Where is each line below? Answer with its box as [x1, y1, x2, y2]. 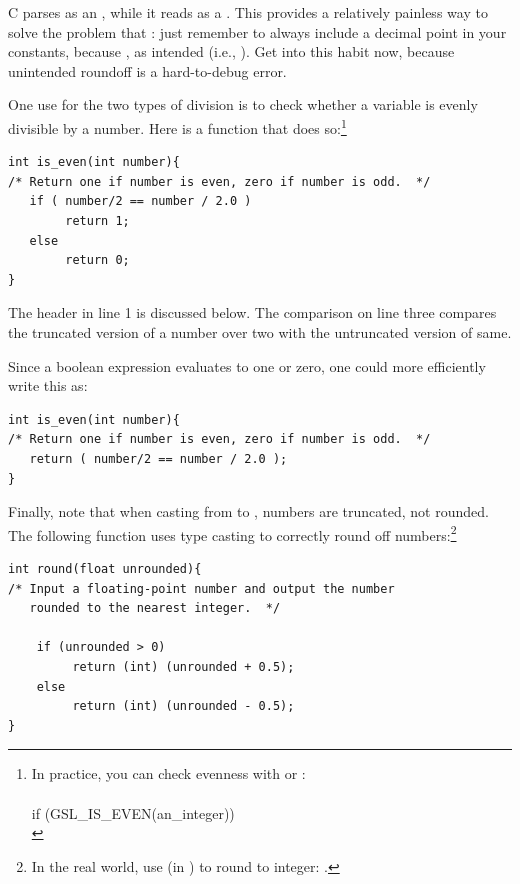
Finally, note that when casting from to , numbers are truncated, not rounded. [8, 501, 489, 522]
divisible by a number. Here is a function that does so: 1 [8, 114, 347, 138]
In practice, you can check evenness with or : [31, 763, 306, 784]
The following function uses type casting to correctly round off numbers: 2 [8, 521, 457, 545]
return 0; [65, 253, 130, 268]
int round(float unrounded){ [8, 561, 202, 576]
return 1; [65, 214, 130, 228]
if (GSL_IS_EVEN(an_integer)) [31, 802, 235, 823]
